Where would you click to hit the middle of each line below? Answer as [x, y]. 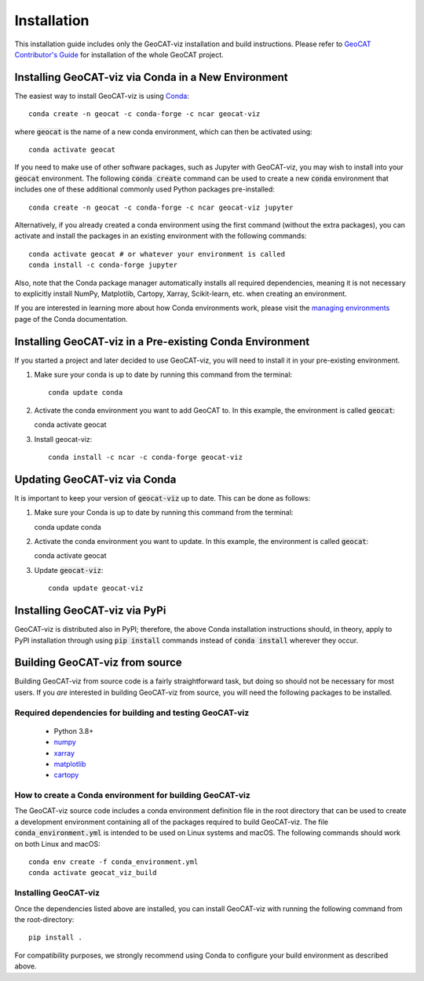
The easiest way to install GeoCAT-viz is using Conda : [102, 96]
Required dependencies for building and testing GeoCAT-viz [132, 713]
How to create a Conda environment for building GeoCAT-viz [132, 795]
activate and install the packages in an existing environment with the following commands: [161, 236]
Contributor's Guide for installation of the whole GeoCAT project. [119, 54]
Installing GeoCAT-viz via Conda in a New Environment [151, 77]
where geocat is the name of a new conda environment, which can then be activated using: [164, 131]
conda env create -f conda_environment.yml [113, 862]
